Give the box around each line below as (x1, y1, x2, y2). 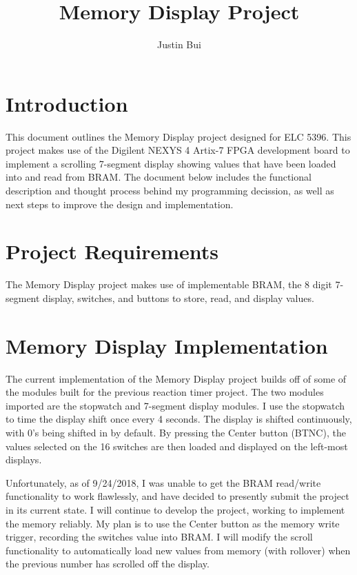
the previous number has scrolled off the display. (6, 556, 210, 571)
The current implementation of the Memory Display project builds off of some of (6, 371, 347, 385)
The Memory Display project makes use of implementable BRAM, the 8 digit (6, 277, 332, 292)
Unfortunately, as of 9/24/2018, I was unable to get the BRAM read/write (6, 475, 321, 490)
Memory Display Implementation (6, 331, 328, 359)
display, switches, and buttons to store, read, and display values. (43, 290, 314, 305)
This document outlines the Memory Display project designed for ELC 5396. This (6, 129, 351, 143)
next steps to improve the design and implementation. (6, 196, 234, 211)
